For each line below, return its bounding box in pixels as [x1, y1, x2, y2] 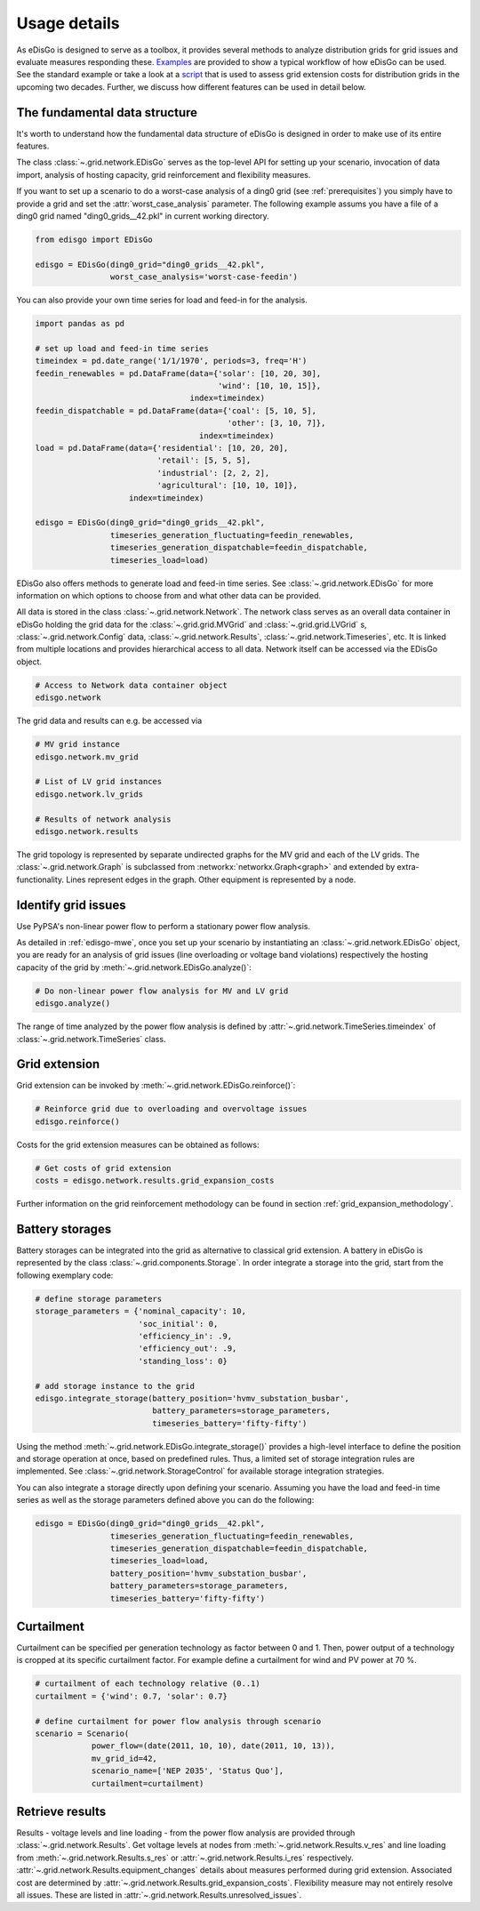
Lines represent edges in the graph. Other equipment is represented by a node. [66, 874, 356, 885]
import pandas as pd [35, 318, 124, 329]
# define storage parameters [35, 1294, 163, 1304]
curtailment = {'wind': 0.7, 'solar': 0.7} [35, 1690, 228, 1701]
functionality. [16, 874, 65, 885]
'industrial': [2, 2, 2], [156, 468, 270, 478]
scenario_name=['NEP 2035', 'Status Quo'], [91, 1766, 284, 1776]
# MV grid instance [35, 739, 120, 750]
